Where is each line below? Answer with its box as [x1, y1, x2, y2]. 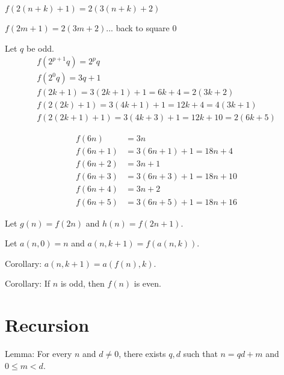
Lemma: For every [5, 347, 72, 360]
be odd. [26, 41, 54, 54]
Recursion [5, 312, 90, 337]
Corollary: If [5, 277, 51, 290]
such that [183, 347, 218, 360]
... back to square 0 [106, 22, 177, 34]
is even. [134, 277, 161, 290]
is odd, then [60, 277, 105, 290]
